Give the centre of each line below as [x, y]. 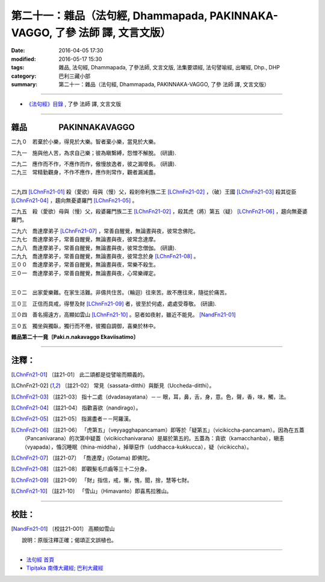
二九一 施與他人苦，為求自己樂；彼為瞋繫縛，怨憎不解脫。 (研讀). [94, 153]
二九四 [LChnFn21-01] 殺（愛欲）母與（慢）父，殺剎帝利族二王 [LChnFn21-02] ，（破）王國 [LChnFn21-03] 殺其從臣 [154, 192]
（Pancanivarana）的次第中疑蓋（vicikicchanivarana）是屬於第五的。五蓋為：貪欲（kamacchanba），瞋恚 [153, 438]
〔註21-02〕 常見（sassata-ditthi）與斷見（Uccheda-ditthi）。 [138, 385]
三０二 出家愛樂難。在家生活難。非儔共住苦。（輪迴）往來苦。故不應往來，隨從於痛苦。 [120, 293]
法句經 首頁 [40, 559]
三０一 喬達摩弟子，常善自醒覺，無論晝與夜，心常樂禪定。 [85, 273]
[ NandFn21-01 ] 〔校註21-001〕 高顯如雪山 [63, 529]
